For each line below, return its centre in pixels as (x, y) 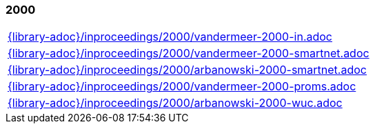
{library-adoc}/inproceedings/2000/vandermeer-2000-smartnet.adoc (189, 53)
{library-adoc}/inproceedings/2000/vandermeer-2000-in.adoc (170, 37)
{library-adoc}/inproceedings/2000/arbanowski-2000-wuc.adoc (175, 103)
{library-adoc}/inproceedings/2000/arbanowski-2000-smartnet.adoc (187, 70)
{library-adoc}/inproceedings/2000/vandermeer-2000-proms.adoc (182, 87)
